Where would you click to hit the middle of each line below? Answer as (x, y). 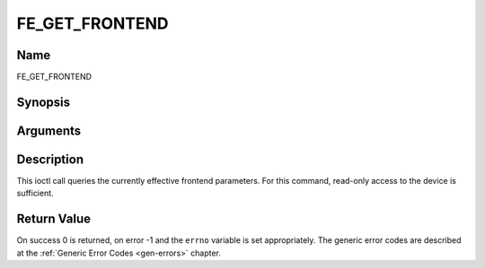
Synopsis (44, 102)
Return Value (54, 219)
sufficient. (35, 194)
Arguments (49, 130)
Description (50, 159)
